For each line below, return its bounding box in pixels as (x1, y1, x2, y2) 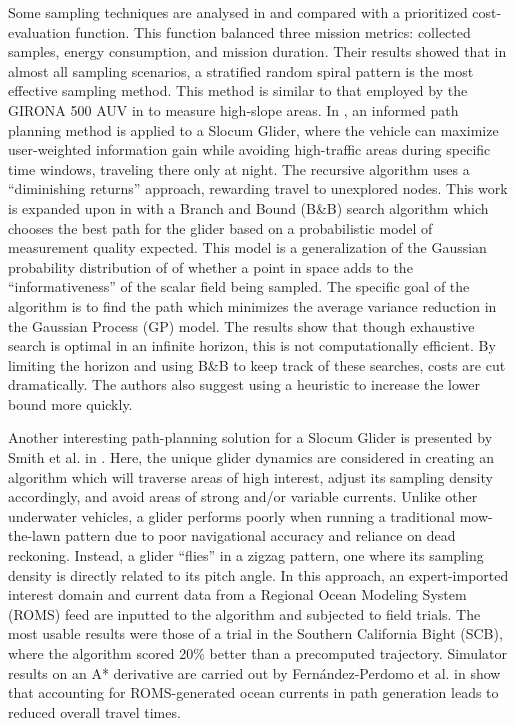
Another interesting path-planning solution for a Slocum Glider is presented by (8, 427, 493, 448)
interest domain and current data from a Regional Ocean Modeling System (8, 584, 467, 605)
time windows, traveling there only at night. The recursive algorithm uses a (8, 158, 470, 179)
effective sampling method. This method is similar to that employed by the (8, 80, 468, 101)
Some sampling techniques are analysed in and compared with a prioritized (8, 2, 468, 22)
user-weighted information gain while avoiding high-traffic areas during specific (8, 139, 491, 160)
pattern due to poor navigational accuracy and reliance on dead (65, 525, 456, 546)
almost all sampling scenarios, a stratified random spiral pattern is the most (8, 60, 474, 81)
